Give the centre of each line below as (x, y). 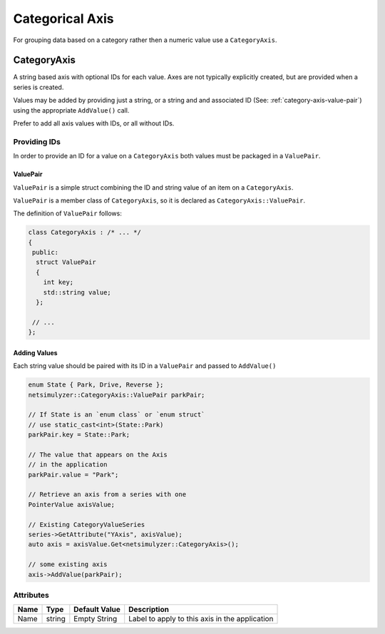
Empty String (96, 619)
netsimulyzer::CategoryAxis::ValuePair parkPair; (117, 395)
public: (46, 252)
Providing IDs (37, 141)
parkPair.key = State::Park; (79, 435)
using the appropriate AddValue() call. (71, 110)
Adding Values (35, 352)
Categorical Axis (63, 19)
